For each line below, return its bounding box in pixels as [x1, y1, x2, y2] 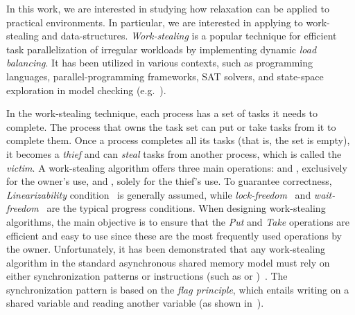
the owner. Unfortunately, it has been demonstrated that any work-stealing [6, 242, 326, 256]
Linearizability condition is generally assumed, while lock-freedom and [6, 187, 311, 201]
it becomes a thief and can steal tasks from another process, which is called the [6, 146, 342, 161]
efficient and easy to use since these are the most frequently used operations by [6, 228, 342, 242]
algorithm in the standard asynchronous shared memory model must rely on [6, 255, 330, 269]
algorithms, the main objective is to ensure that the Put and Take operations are [6, 214, 349, 228]
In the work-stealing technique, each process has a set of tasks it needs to [6, 106, 318, 120]
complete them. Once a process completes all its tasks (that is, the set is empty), [6, 133, 350, 147]
